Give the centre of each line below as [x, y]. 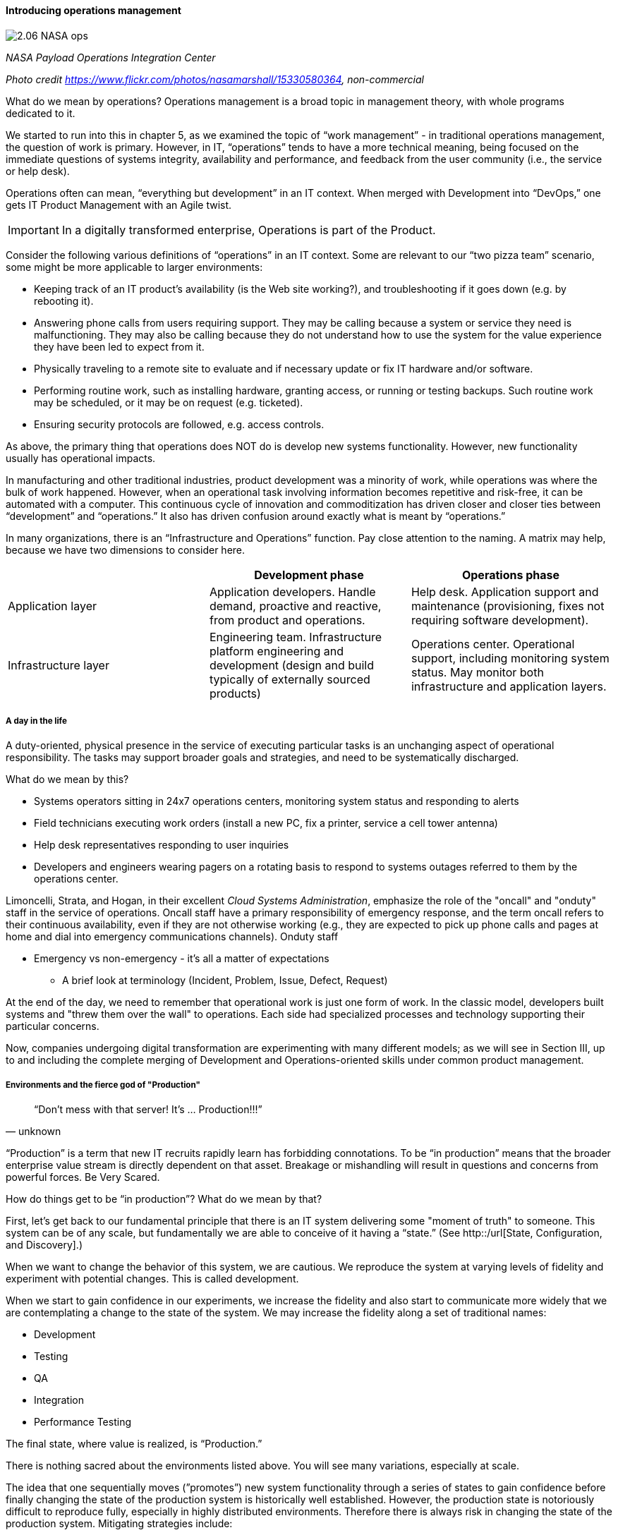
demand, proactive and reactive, [295, 606]
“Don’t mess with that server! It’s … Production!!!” [148, 1110]
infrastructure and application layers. [509, 686]
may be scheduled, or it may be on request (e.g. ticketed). [169, 402]
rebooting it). [64, 301]
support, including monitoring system [510, 658]
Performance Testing [83, 1422]
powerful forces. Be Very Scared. [83, 1177]
